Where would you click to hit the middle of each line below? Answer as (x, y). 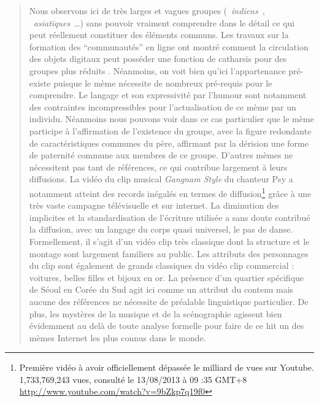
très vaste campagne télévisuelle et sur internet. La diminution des (154, 205)
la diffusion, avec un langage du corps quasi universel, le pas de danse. (161, 229)
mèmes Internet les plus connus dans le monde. (117, 337)
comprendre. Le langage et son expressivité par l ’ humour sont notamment (168, 95)
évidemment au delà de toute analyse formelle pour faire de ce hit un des (167, 326)
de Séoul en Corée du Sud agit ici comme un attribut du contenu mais (161, 289)
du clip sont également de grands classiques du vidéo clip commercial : (162, 265)
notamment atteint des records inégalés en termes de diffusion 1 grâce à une (170, 192)
